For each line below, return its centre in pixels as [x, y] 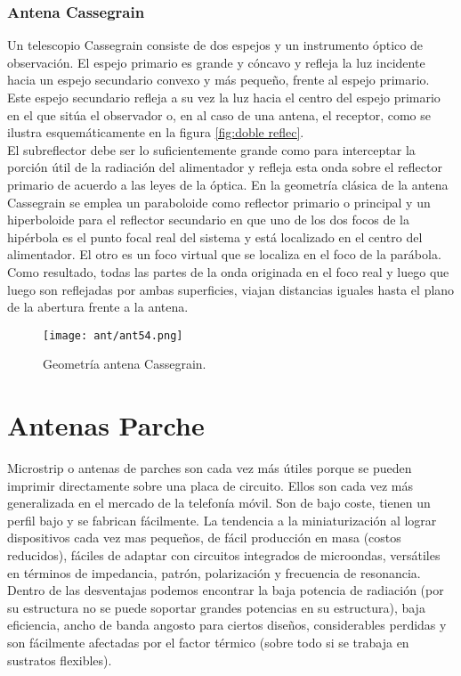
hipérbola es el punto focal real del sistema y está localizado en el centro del [215, 236]
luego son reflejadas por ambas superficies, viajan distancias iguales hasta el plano [231, 289]
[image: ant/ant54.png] [113, 335]
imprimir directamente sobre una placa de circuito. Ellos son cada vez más [210, 485]
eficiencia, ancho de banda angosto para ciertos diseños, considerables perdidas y [227, 625]
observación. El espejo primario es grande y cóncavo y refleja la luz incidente [216, 62]
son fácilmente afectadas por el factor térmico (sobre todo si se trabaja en [208, 643]
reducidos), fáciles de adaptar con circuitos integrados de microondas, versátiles [224, 555]
